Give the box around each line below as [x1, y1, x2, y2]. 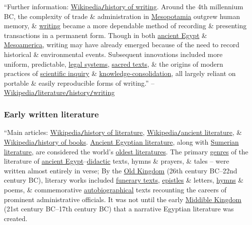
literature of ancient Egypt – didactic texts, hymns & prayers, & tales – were [4, 156, 229, 166]
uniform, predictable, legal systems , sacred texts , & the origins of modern [4, 58, 223, 69]
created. [4, 213, 28, 223]
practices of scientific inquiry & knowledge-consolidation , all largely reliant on [4, 68, 236, 78]
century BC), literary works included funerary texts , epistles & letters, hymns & [4, 175, 244, 185]
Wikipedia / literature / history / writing [4, 87, 115, 97]
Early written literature [4, 108, 99, 120]
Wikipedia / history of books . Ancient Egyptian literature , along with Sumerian [4, 136, 239, 147]
